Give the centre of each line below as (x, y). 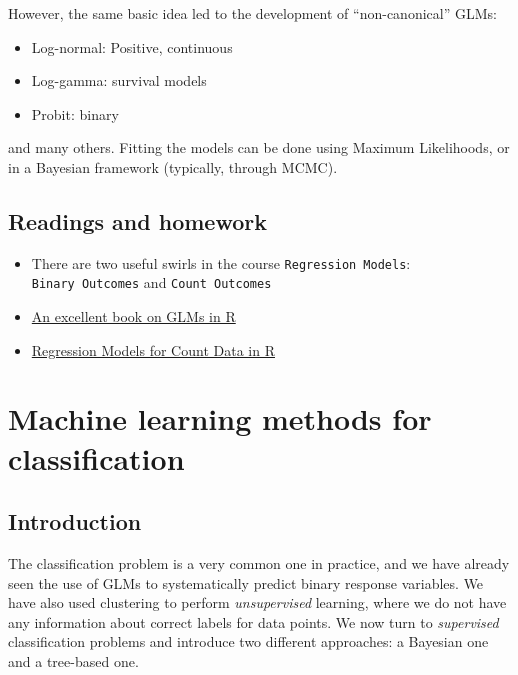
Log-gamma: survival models (119, 80)
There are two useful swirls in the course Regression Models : (221, 262)
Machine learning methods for (220, 418)
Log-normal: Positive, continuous (132, 46)
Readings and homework (137, 220)
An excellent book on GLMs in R (133, 316)
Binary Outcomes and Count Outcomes (151, 282)
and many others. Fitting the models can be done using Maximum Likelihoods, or (259, 147)
